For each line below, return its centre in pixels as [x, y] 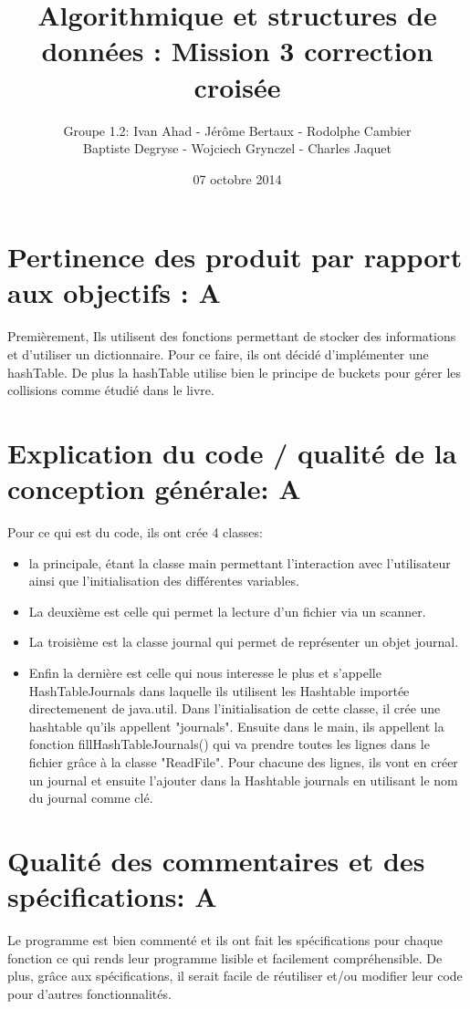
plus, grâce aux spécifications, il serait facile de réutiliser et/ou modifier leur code [235, 976]
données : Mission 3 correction [237, 51]
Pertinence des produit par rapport [235, 257]
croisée [237, 86]
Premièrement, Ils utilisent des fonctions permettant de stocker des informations [232, 336]
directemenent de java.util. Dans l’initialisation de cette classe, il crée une [235, 708]
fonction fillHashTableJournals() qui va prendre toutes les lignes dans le [229, 744]
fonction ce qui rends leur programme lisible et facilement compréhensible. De [225, 957]
